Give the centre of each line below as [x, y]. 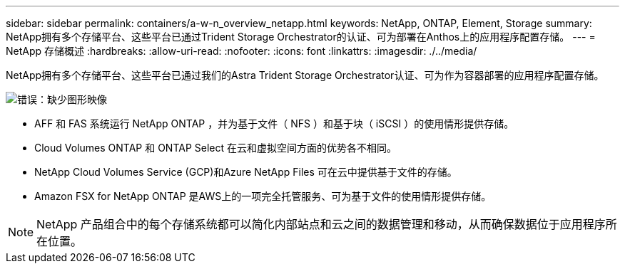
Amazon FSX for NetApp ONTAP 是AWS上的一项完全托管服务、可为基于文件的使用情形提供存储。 [263, 196]
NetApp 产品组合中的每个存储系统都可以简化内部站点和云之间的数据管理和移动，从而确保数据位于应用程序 [321, 224]
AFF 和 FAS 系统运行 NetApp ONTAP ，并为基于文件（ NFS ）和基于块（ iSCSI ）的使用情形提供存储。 [274, 123]
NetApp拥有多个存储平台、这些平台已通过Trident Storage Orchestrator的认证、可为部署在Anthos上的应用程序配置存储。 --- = [301, 37]
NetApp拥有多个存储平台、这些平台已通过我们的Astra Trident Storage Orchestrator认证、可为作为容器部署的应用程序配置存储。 [305, 75]
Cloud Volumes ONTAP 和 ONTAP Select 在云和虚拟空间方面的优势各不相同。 [215, 148]
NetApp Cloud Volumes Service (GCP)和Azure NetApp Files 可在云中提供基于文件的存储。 [246, 172]
